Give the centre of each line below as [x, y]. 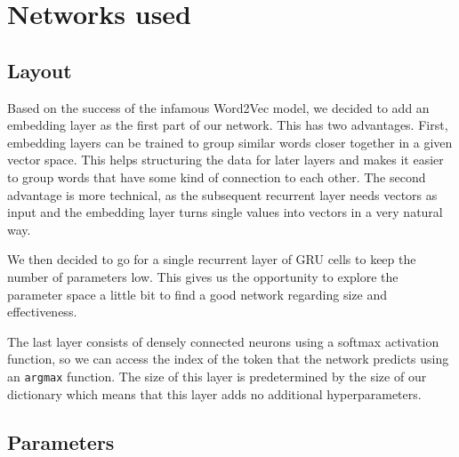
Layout [40, 70]
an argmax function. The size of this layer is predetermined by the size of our [217, 376]
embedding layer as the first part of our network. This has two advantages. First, [228, 125]
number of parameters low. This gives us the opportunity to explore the [203, 276]
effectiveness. [42, 312]
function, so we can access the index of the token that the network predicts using [228, 359]
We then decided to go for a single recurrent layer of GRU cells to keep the [212, 259]
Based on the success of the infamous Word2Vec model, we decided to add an [218, 107]
